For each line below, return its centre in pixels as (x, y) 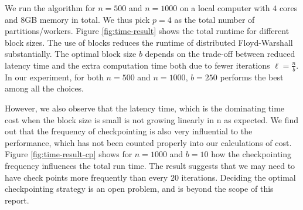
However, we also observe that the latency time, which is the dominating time (145, 108)
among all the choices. (45, 88)
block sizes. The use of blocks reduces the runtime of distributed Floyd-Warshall (149, 42)
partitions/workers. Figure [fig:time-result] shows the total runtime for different (147, 31)
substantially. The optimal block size (71, 54)
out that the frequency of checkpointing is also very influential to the (129, 131)
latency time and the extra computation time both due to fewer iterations (137, 65)
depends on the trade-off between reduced (220, 54)
